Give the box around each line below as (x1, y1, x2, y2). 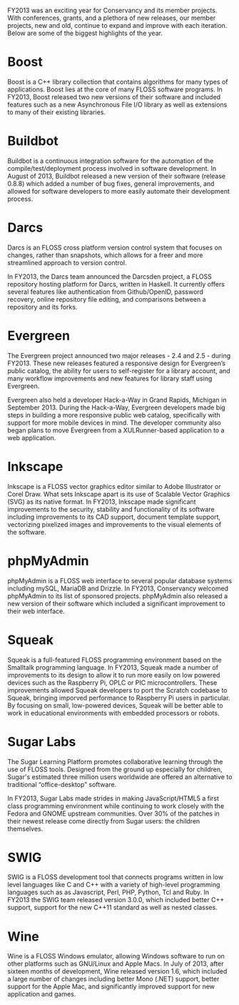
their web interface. (7, 607, 66, 615)
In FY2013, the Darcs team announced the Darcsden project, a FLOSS (7, 272, 212, 281)
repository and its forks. (7, 302, 78, 311)
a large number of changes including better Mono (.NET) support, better (7, 975, 220, 984)
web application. (7, 433, 56, 442)
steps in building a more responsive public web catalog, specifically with (7, 410, 221, 419)
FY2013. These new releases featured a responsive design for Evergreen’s (7, 359, 226, 367)
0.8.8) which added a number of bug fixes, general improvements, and (7, 179, 215, 188)
